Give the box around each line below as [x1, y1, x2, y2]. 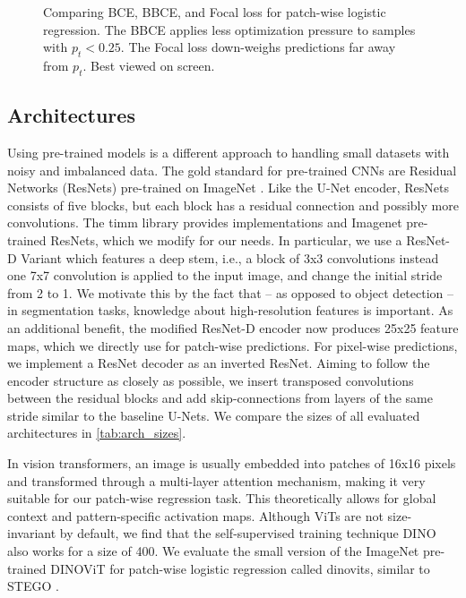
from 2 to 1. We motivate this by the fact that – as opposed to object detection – [7, 283, 454, 302]
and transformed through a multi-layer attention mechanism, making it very [7, 471, 426, 490]
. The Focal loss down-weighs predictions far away [120, 38, 396, 56]
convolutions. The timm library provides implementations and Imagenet [7, 213, 402, 232]
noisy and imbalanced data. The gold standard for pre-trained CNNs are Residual [7, 160, 457, 179]
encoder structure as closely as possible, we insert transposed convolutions [7, 371, 414, 389]
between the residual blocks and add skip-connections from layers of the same [7, 389, 433, 407]
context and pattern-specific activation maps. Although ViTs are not [7, 506, 384, 525]
